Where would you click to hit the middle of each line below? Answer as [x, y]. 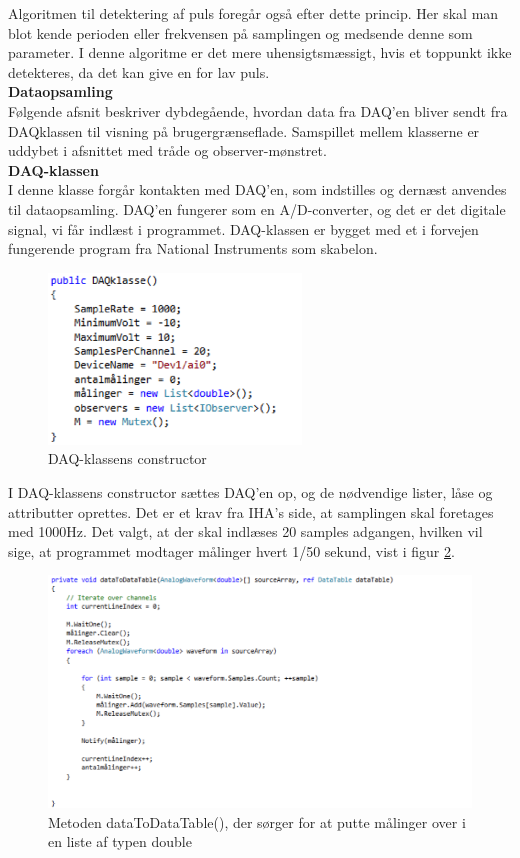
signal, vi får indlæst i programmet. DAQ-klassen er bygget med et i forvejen [243, 228]
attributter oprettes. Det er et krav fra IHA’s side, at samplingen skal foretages [251, 511]
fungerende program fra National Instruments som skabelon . [193, 248]
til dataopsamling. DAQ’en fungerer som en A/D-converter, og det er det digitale [257, 208]
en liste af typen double [120, 841]
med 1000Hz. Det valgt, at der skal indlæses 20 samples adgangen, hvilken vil [245, 531]
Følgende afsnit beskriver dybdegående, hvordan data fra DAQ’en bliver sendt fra [258, 110]
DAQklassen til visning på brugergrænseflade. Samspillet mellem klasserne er [244, 130]
